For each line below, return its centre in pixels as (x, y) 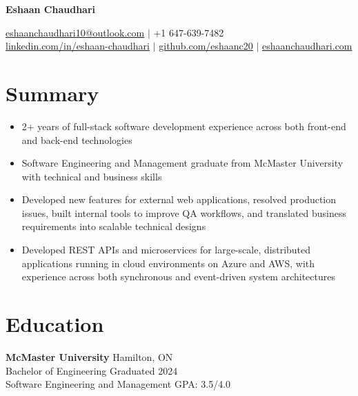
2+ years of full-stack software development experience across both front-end (184, 126)
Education (55, 324)
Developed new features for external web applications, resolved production (179, 199)
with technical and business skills (92, 176)
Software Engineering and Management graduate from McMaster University (182, 163)
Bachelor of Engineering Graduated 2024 (92, 370)
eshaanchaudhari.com (307, 46)
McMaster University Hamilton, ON (89, 356)
